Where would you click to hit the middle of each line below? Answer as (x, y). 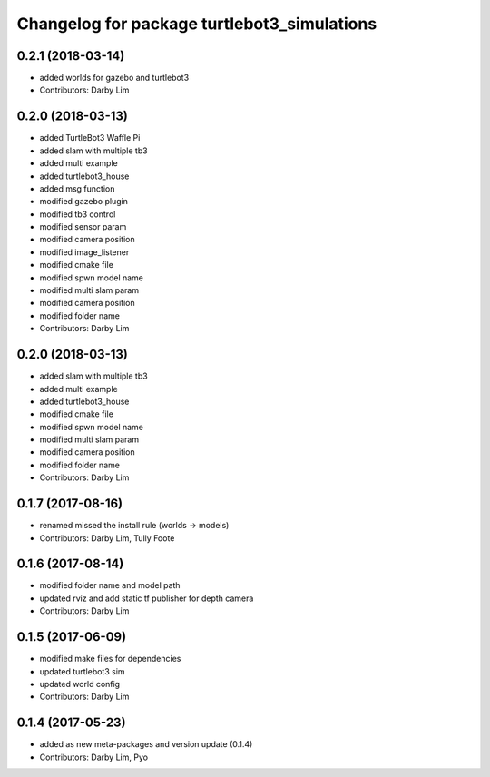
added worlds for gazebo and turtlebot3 (114, 78)
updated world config (80, 684)
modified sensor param (83, 227)
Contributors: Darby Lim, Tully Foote (107, 538)
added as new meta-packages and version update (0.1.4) (146, 744)
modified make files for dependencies (110, 659)
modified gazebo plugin (84, 202)
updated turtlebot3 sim (83, 671)
